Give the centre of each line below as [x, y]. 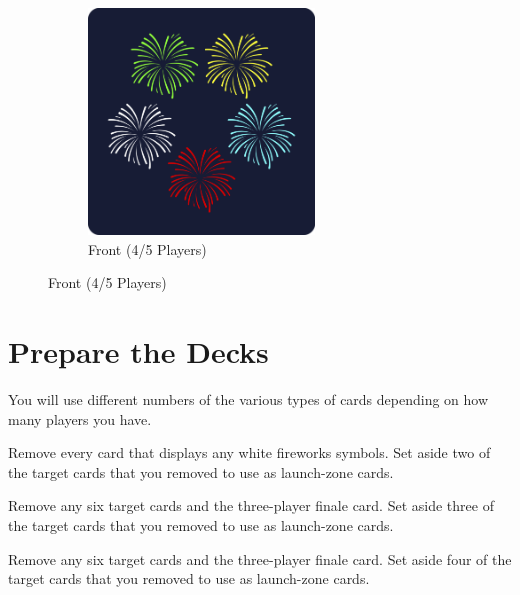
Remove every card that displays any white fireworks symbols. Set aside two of [249, 452]
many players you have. [80, 418]
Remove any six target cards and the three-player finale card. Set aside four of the [260, 558]
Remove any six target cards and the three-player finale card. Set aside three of [251, 505]
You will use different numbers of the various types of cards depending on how [248, 398]
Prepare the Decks [138, 351]
